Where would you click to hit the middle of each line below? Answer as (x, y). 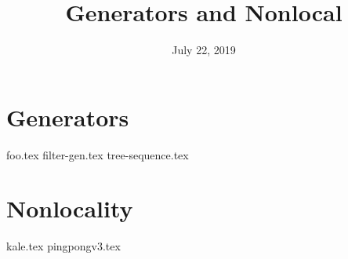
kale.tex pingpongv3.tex (63, 246)
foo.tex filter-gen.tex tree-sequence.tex (98, 154)
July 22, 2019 (204, 50)
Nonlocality (70, 208)
